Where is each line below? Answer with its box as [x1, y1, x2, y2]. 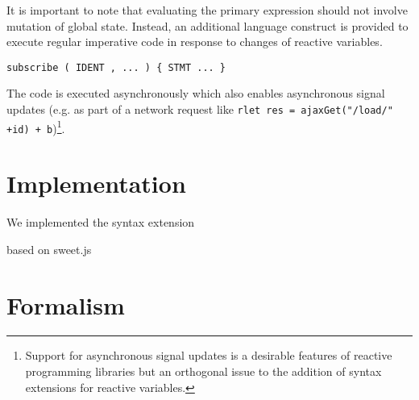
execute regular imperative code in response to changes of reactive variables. [6, 33, 383, 50]
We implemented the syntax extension [6, 214, 195, 231]
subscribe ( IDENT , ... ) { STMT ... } [6, 61, 226, 73]
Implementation [6, 167, 186, 200]
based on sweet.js [6, 240, 92, 257]
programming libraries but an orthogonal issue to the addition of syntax [25, 363, 382, 380]
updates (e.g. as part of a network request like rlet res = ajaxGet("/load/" [6, 101, 393, 118]
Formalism [6, 288, 125, 321]
